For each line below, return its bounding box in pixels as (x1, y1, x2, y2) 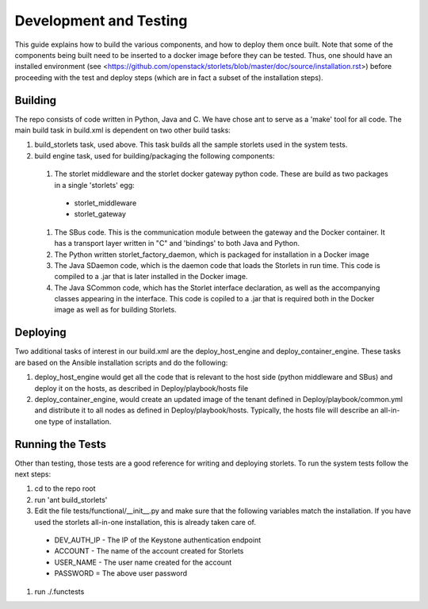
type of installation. (48, 416, 112, 426)
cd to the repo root (34, 484, 96, 493)
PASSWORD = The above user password (54, 569, 188, 578)
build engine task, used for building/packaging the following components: (34, 151, 275, 160)
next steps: (14, 469, 52, 479)
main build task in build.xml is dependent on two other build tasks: (14, 125, 231, 135)
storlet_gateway (74, 209, 127, 219)
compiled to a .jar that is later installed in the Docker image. (54, 272, 248, 282)
